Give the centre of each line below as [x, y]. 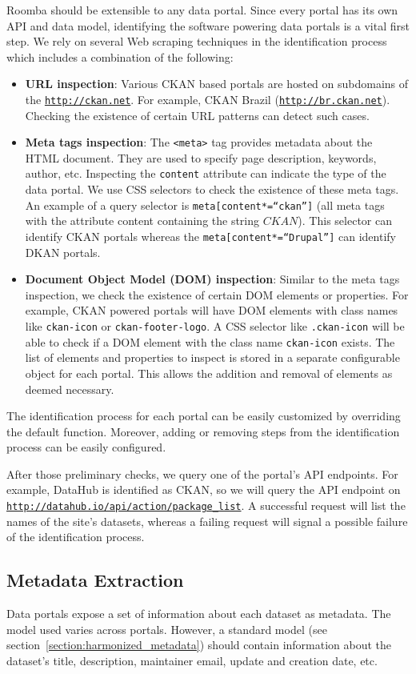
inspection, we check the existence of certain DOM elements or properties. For [217, 294]
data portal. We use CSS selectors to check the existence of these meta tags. [212, 189]
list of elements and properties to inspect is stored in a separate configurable [212, 357]
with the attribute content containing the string [142, 221]
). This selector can [345, 221]
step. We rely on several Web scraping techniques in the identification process [197, 41]
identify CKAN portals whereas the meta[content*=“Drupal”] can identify [210, 236]
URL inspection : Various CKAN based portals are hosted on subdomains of [217, 84]
